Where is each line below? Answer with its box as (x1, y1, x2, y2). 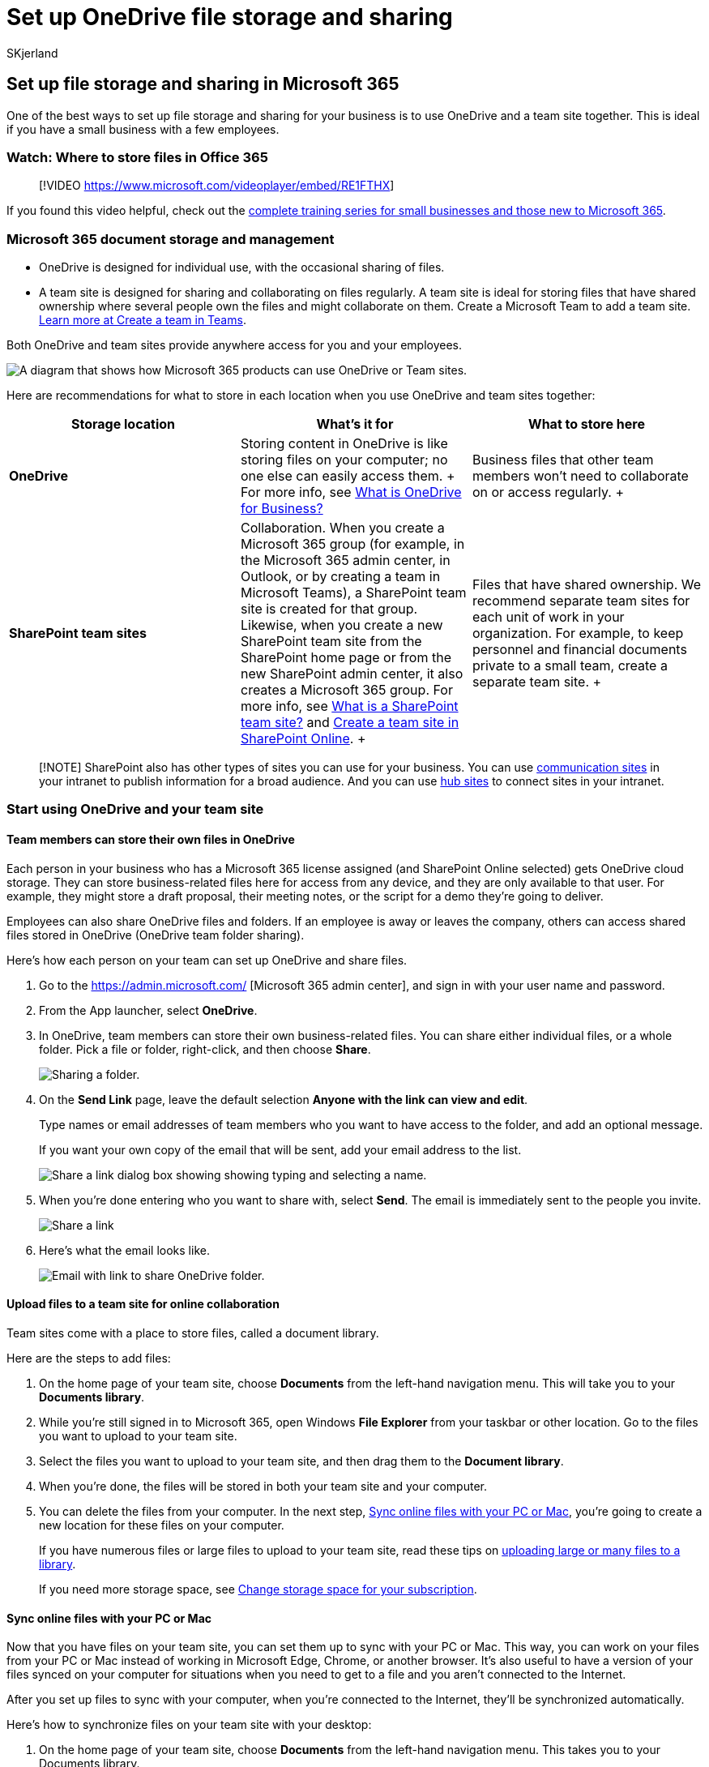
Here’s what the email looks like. (39, 1243, 210, 1257)
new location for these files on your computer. (39, 1517, 284, 1532)
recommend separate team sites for (472, 593, 690, 610)
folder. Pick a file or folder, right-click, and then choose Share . (39, 1042, 371, 1056)
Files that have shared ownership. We (472, 576, 702, 593)
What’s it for (316, 416, 394, 433)
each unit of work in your (472, 609, 625, 626)
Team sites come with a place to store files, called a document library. (6, 1325, 379, 1340)
